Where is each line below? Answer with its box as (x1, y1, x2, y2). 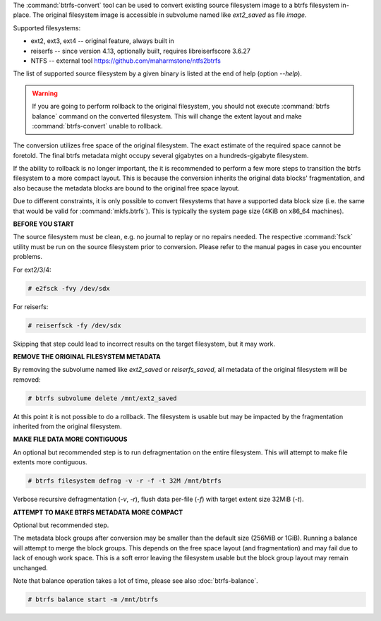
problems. (13, 253, 42, 261)
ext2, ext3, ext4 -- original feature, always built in (30, 37, 174, 45)
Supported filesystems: (13, 23, 81, 32)
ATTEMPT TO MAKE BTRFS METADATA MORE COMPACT (13, 508, 183, 517)
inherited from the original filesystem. (13, 422, 123, 430)
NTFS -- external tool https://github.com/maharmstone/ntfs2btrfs (30, 56, 222, 65)
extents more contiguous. (13, 458, 87, 466)
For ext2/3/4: (13, 265, 52, 274)
